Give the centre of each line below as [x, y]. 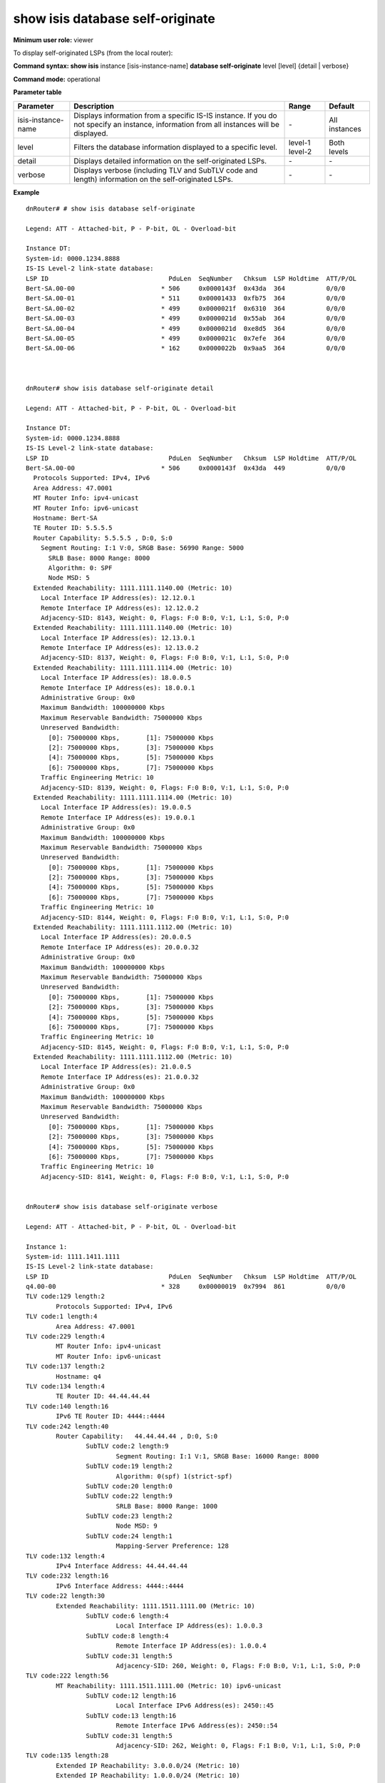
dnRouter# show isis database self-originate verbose [122, 1206]
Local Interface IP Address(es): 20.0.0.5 [116, 937]
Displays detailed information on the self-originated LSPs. [170, 160]
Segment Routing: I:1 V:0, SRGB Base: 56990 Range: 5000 [142, 548]
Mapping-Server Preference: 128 [173, 1546]
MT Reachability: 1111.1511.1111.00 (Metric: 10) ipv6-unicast [169, 1686]
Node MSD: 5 [69, 578]
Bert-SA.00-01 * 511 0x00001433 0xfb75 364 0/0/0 [186, 298]
